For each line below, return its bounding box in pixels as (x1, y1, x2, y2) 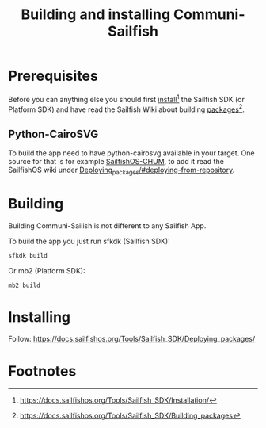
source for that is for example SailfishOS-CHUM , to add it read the (8, 157, 224, 166)
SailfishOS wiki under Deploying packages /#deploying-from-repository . (8, 165, 235, 176)
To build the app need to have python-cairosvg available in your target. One (8, 148, 255, 158)
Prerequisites (8, 67, 99, 85)
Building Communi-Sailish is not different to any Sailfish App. (8, 220, 207, 231)
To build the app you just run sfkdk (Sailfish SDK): (8, 236, 170, 246)
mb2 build (8, 281, 41, 289)
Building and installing (21, 6, 171, 24)
